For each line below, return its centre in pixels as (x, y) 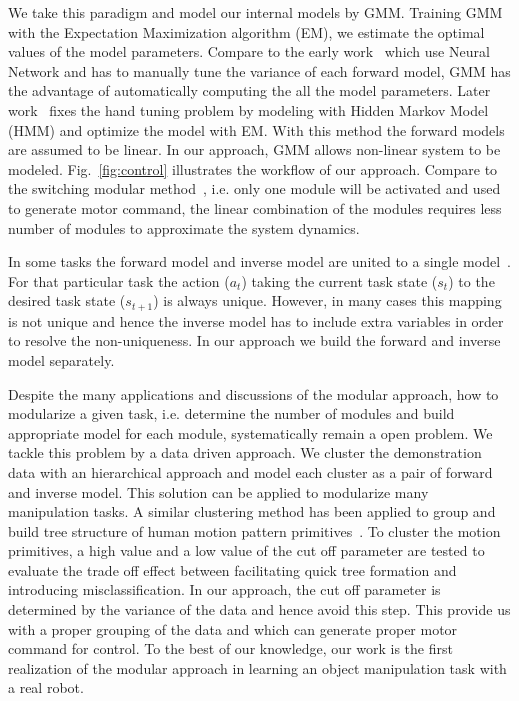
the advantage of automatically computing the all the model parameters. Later (249, 90)
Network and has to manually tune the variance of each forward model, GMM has (259, 70)
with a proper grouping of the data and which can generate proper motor (233, 628)
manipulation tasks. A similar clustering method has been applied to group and (252, 511)
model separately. (61, 359)
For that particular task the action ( (119, 280)
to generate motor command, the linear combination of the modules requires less (255, 207)
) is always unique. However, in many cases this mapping (327, 300)
